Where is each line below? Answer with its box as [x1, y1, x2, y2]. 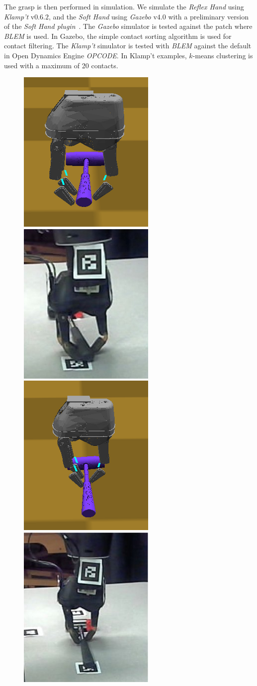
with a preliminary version [168, 11, 249, 21]
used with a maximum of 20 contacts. [4, 60, 118, 70]
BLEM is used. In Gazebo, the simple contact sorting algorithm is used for [4, 30, 232, 41]
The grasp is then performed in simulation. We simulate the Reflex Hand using [4, 1, 244, 11]
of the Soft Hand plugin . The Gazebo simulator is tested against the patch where [4, 21, 253, 31]
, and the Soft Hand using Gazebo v [48, 11, 157, 21]
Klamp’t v [4, 11, 35, 21]
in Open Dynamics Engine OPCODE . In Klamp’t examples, [4, 50, 187, 60]
